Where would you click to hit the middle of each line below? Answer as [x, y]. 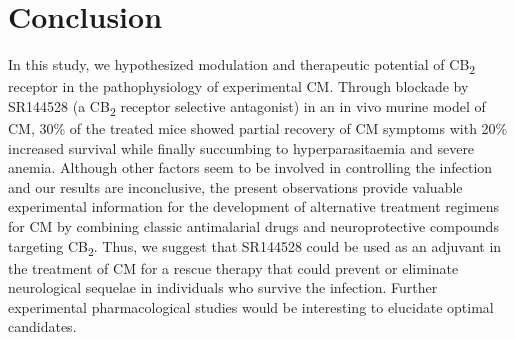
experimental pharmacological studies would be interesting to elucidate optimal [251, 306]
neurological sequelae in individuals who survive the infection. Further [223, 287]
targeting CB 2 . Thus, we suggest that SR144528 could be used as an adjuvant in [255, 247]
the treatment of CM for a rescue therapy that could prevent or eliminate [233, 267]
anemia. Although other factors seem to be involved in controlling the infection [250, 167]
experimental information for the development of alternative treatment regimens [254, 206]
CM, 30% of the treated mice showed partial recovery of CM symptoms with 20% [258, 127]
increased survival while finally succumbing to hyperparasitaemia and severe [241, 147]
